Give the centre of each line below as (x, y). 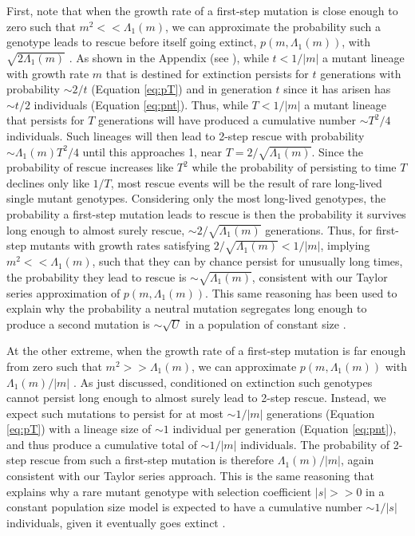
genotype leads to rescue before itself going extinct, (132, 42)
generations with (361, 73)
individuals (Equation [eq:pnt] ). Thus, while (141, 104)
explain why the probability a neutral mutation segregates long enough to (187, 308)
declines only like (48, 182)
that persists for (45, 120)
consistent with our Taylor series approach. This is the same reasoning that (190, 476)
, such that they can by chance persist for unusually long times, (247, 261)
